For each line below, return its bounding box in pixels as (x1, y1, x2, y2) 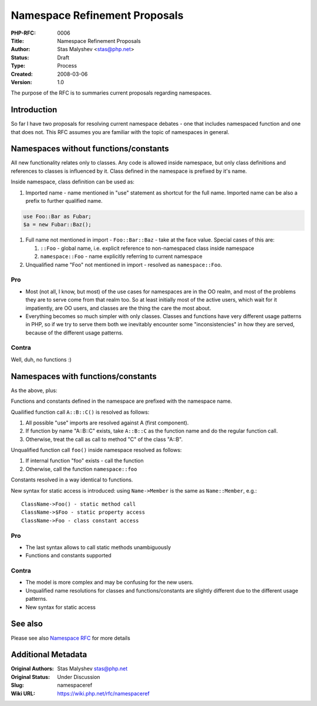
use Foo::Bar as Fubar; (23, 213, 92, 220)
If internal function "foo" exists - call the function (25, 457, 144, 464)
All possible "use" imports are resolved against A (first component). (25, 419, 189, 426)
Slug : (11, 682, 25, 689)
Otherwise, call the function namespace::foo (25, 465, 137, 473)
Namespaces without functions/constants (11, 144, 170, 154)
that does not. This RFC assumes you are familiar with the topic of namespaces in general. (11, 128, 230, 135)
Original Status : (11, 673, 50, 680)
